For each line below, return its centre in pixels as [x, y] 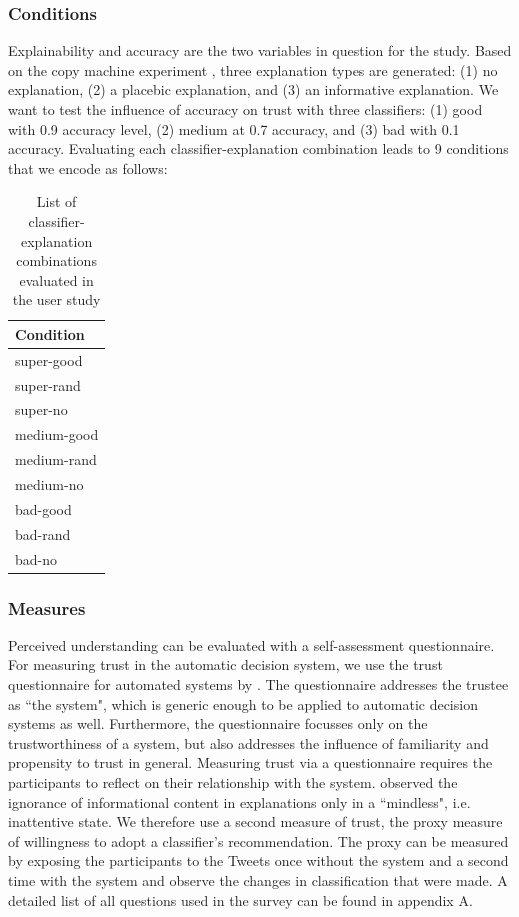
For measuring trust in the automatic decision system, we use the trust [225, 664]
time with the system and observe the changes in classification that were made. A [258, 879]
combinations [56, 260]
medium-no [49, 484]
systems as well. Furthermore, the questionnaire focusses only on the [218, 723]
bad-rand [43, 533]
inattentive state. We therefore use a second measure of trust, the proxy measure [255, 821]
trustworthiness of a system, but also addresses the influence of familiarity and [248, 742]
